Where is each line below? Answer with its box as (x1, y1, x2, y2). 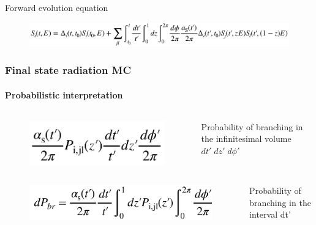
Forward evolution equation (5, 1, 108, 13)
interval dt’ (249, 208, 291, 221)
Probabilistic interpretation (5, 88, 123, 101)
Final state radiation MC (5, 62, 132, 78)
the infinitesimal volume (201, 132, 292, 145)
